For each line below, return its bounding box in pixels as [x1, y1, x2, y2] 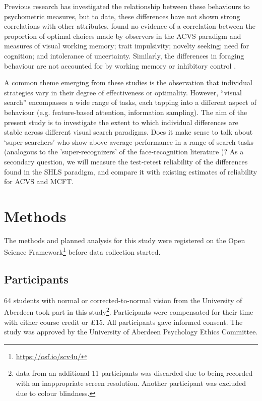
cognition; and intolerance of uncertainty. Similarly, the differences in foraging [4, 50, 244, 61]
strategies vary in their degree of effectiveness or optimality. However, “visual [4, 87, 242, 97]
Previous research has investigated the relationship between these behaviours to [4, 1, 250, 11]
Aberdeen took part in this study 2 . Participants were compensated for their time [4, 305, 253, 317]
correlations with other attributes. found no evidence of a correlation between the [4, 21, 255, 31]
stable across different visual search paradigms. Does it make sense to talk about [4, 127, 253, 137]
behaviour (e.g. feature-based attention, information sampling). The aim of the [4, 106, 247, 117]
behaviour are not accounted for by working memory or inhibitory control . [4, 60, 236, 71]
